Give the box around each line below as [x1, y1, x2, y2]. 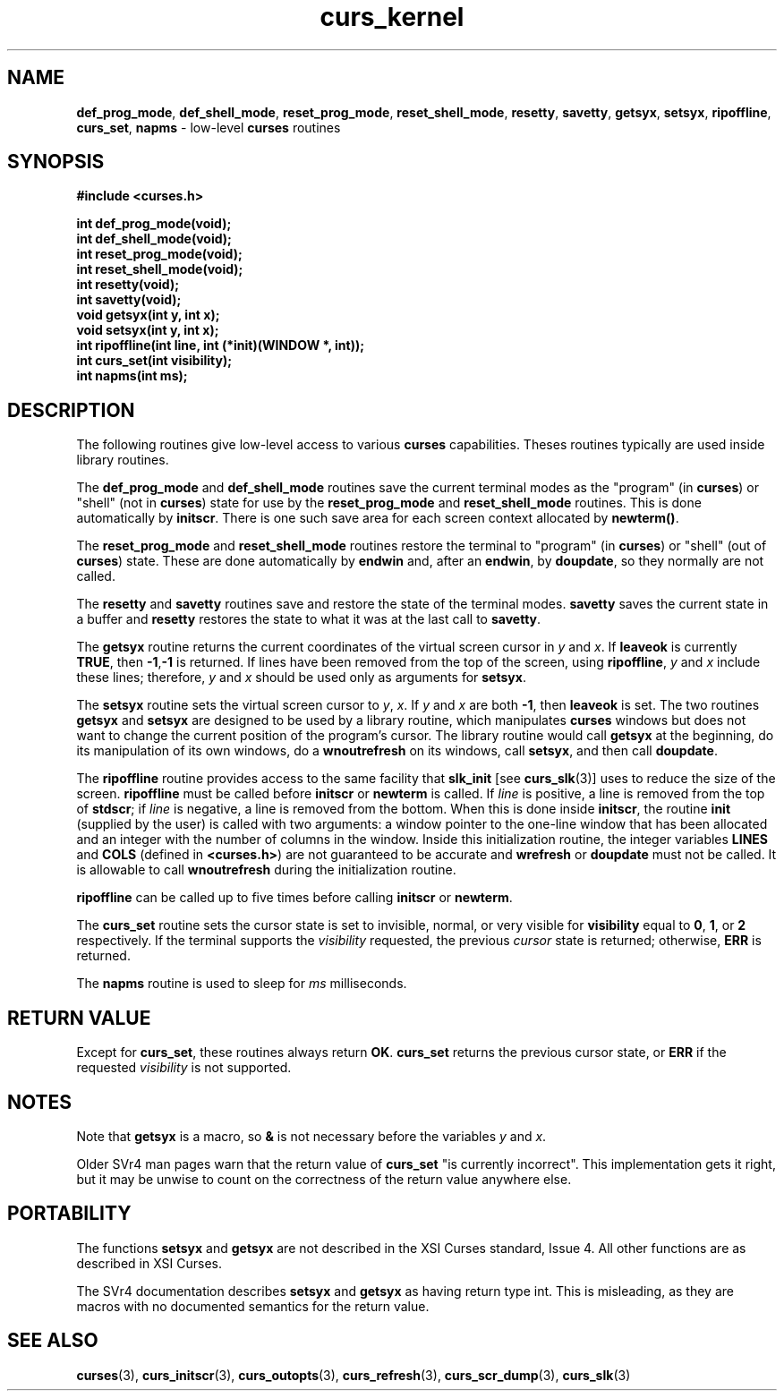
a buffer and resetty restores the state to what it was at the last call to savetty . [76, 611, 541, 627]
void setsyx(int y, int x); [76, 322, 219, 338]
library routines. [76, 452, 169, 468]
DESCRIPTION [7, 398, 135, 422]
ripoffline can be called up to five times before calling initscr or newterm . [76, 890, 513, 906]
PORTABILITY [7, 1202, 132, 1225]
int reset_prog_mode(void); [76, 246, 243, 262]
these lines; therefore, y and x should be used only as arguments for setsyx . [76, 669, 526, 686]
